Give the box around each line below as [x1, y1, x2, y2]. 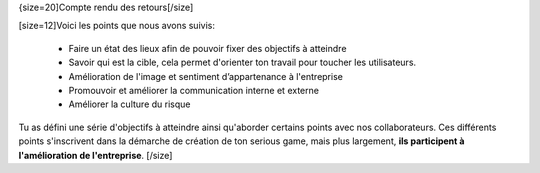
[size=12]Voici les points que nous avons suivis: [18, 20, 215, 32]
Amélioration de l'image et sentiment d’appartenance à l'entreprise [68, 70, 344, 82]
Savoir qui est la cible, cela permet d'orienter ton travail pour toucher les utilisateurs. [68, 56, 417, 69]
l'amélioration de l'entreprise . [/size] [18, 149, 173, 161]
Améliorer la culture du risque [68, 98, 191, 110]
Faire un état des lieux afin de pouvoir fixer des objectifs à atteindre [68, 42, 347, 54]
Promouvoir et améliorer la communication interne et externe [68, 84, 320, 96]
